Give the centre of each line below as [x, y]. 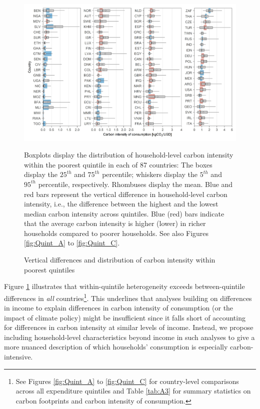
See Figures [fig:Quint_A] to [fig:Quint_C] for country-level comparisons [127, 381]
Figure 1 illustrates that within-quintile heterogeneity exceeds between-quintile [124, 286]
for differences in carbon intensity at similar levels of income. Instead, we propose [129, 327]
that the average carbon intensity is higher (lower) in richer [115, 223]
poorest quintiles [49, 269]
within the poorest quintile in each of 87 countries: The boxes [118, 164]
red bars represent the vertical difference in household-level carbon [126, 194]
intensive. [18, 357]
